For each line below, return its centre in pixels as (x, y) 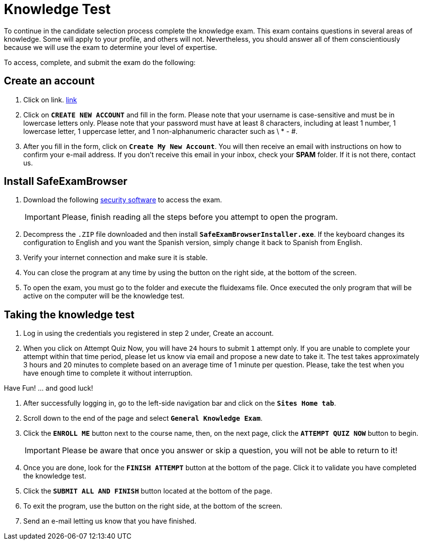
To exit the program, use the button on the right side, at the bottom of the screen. (153, 506)
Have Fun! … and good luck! (49, 388)
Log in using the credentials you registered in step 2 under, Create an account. (149, 333)
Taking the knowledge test (69, 314)
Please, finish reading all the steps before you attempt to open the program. (200, 217)
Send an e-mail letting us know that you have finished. (110, 521)
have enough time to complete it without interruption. (108, 373)
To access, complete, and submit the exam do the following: (100, 62)
